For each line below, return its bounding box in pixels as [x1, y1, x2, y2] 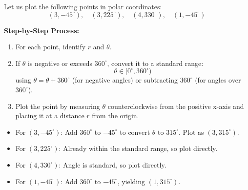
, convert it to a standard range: [107, 58, 204, 68]
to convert [120, 127, 150, 137]
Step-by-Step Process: [4, 25, 79, 35]
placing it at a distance [15, 110, 84, 121]
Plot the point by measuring [15, 101, 100, 111]
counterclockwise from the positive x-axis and [107, 101, 244, 111]
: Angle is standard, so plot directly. [59, 159, 166, 169]
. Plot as [179, 127, 204, 137]
